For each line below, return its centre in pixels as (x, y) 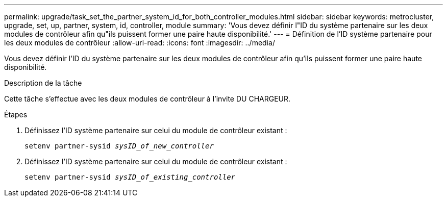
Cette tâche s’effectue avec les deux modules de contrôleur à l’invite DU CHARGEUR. (147, 99)
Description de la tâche (43, 83)
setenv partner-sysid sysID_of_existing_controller (130, 177)
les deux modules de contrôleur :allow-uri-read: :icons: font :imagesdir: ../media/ (140, 43)
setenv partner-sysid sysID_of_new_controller (119, 146)
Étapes (16, 115)
